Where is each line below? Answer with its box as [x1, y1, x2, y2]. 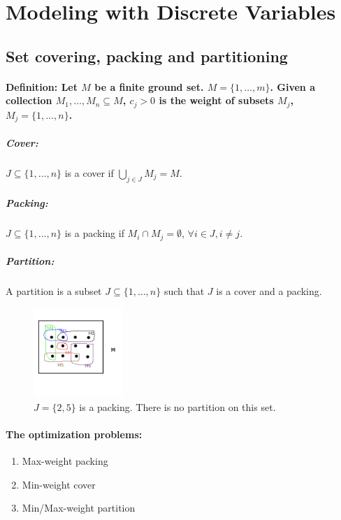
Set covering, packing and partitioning [6, 45, 288, 66]
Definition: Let [6, 79, 78, 94]
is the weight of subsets [159, 93, 274, 108]
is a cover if [64, 165, 114, 180]
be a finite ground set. [94, 79, 204, 94]
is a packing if [64, 226, 124, 240]
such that [164, 284, 205, 298]
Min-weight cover [22, 477, 96, 491]
